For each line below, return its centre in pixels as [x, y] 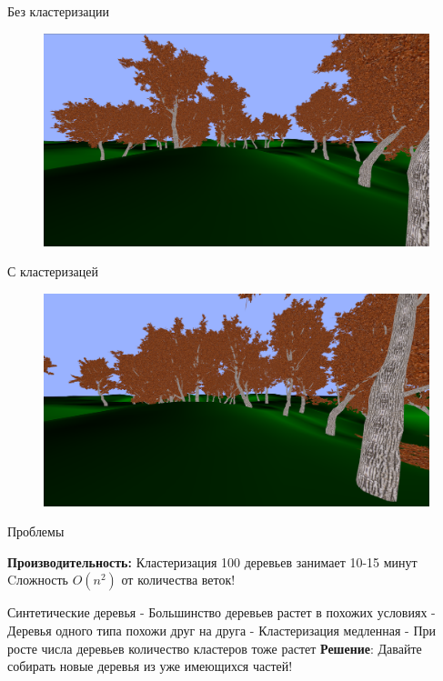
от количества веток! [178, 580]
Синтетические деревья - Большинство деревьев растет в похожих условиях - [221, 612]
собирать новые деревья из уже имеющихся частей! [150, 666]
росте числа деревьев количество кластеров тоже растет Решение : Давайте [215, 648]
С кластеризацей [53, 271]
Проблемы [36, 531]
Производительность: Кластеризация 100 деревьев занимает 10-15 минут [212, 561]
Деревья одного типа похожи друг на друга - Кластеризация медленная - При [222, 631]
